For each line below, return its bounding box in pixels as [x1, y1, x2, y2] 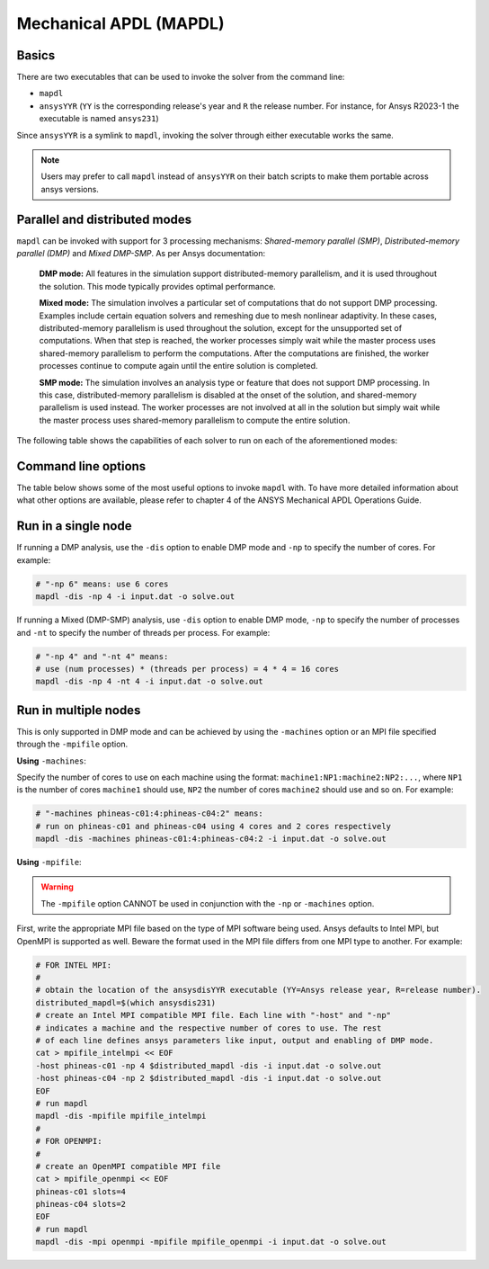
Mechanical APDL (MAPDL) [16, 13, 225, 33]
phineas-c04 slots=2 [35, 1199, 126, 1210]
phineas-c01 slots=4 [35, 1186, 126, 1196]
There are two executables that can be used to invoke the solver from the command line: [16, 72, 345, 83]
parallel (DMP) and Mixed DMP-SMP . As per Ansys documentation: [16, 248, 266, 259]
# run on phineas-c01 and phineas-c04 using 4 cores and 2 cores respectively [35, 821, 391, 831]
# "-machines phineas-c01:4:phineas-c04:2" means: [35, 809, 264, 818]
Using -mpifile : [16, 857, 82, 868]
